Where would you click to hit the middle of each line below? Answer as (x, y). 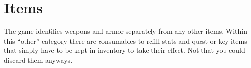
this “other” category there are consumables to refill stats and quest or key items (125, 40)
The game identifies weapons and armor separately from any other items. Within (125, 31)
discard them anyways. (38, 59)
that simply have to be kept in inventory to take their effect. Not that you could (125, 50)
